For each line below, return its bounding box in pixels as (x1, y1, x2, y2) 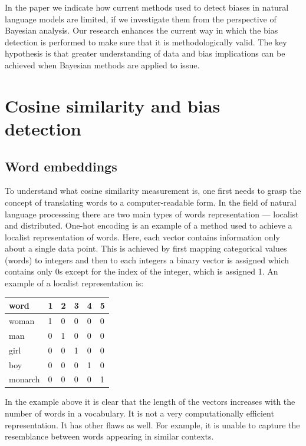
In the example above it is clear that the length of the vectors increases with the (5, 395, 295, 408)
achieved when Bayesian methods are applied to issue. (5, 58, 200, 71)
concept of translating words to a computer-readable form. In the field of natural (5, 196, 297, 208)
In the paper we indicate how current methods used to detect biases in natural (5, 1, 289, 13)
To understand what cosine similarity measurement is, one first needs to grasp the (5, 184, 301, 197)
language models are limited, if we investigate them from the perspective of (5, 12, 277, 25)
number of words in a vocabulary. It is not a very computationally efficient (5, 407, 274, 419)
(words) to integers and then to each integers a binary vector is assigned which (5, 253, 289, 266)
